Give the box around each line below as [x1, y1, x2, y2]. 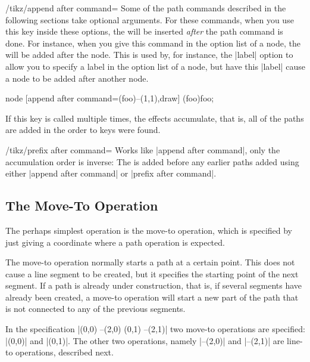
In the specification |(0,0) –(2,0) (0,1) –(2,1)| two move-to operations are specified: [5, 323, 305, 335]
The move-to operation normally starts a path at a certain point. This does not [5, 256, 295, 268]
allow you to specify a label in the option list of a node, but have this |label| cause [5, 60, 305, 72]
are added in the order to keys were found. [5, 123, 161, 136]
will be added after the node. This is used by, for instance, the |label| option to [5, 48, 293, 61]
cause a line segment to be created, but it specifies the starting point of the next [5, 267, 299, 280]
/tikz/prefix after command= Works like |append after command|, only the [5, 143, 280, 156]
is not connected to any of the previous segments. [5, 302, 186, 315]
